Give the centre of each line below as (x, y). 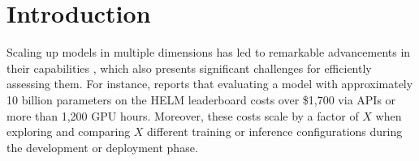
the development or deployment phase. (102, 147)
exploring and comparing (69, 131)
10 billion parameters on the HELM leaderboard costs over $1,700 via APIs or (201, 99)
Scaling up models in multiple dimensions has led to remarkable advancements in (209, 52)
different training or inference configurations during (275, 131)
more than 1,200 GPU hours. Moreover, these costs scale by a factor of (183, 115)
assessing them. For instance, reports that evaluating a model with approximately (210, 84)
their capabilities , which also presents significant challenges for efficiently (189, 68)
